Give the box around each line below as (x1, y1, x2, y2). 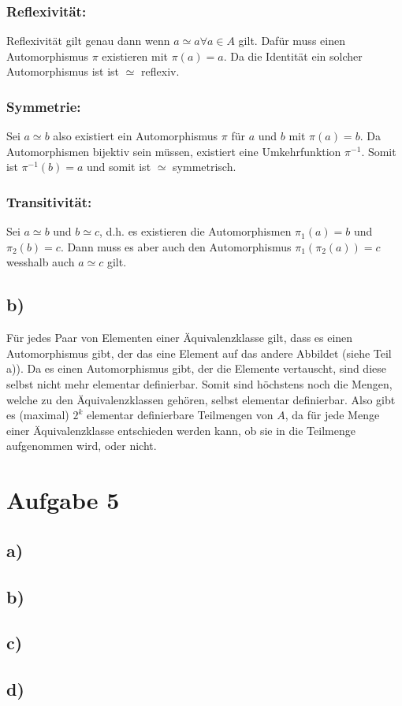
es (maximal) (6, 407, 69, 423)
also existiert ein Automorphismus (53, 128, 218, 144)
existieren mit (102, 47, 169, 64)
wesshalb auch (6, 254, 75, 270)
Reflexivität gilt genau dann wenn (6, 32, 170, 49)
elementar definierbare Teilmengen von (87, 407, 274, 423)
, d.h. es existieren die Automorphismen (99, 223, 292, 240)
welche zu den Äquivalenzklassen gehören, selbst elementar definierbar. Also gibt (6, 391, 396, 407)
